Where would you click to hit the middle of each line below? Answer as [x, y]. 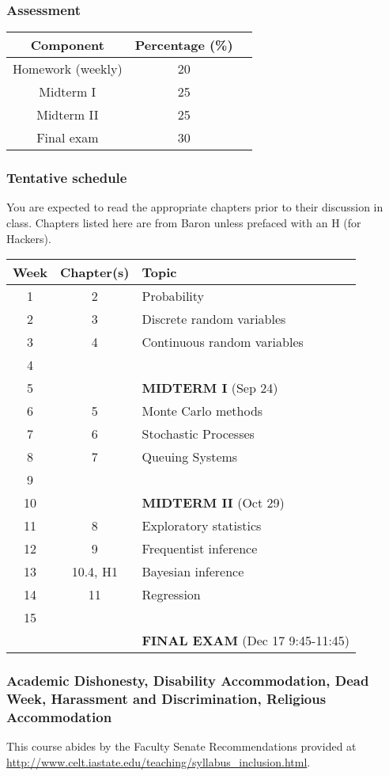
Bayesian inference [193, 572]
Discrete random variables [214, 319]
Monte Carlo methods [202, 411]
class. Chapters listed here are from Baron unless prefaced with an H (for [184, 223]
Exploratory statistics [202, 526]
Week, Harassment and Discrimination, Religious [166, 699]
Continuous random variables [223, 342]
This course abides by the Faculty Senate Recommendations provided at [181, 746]
